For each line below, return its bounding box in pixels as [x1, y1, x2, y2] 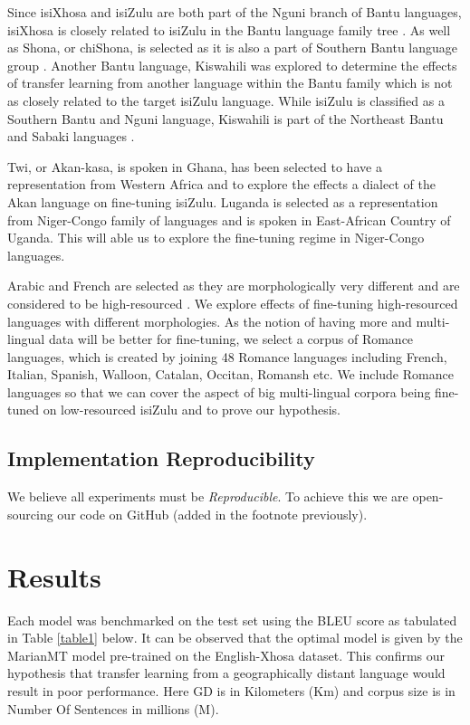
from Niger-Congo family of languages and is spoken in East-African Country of [7, 210, 451, 229]
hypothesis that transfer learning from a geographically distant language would [7, 663, 446, 682]
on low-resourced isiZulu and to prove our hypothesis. [43, 400, 341, 419]
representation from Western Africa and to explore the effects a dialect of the [7, 175, 436, 194]
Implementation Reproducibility [7, 444, 315, 472]
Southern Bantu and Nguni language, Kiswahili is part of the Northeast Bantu [7, 109, 444, 128]
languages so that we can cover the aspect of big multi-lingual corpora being [7, 382, 431, 401]
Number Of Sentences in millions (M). [7, 699, 219, 718]
